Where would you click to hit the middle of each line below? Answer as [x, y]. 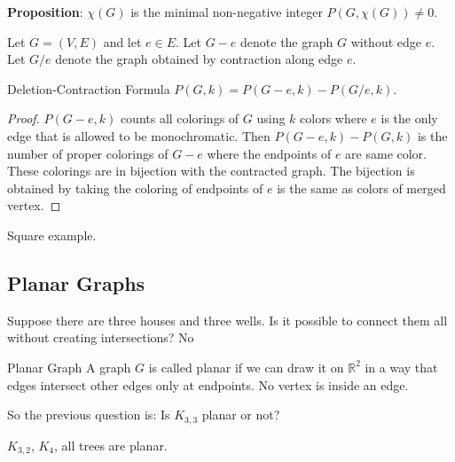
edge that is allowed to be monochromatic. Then [139, 135]
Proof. [24, 118]
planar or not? [241, 415]
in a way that [401, 367]
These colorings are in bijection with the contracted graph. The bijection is [211, 171]
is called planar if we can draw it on [246, 367]
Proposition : [45, 12]
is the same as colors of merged [361, 188]
